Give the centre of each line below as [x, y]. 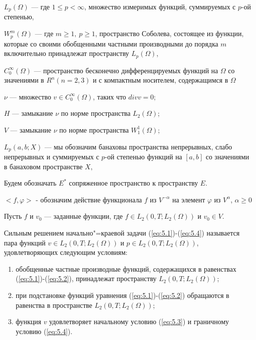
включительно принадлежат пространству [67, 53]
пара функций [25, 242]
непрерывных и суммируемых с [52, 156]
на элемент [189, 199]
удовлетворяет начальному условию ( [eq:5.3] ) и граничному [139, 321]
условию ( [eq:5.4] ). [44, 331]
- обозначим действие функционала [89, 199]
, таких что [109, 96]
